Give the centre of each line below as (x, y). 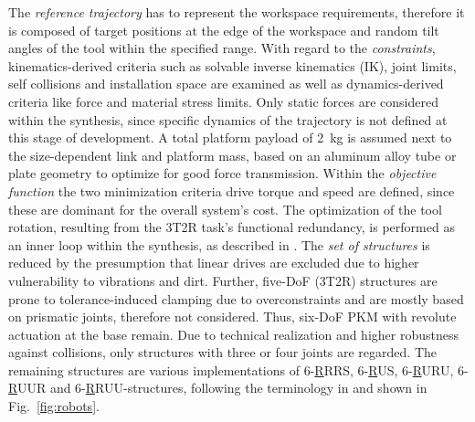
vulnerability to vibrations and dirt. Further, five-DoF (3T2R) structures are (223, 280)
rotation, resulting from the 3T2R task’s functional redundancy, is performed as (232, 227)
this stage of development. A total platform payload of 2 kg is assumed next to (230, 137)
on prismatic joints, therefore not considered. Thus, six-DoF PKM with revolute (232, 316)
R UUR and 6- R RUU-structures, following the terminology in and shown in (218, 388)
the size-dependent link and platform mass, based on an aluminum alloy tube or (232, 155)
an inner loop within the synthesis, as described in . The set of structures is (219, 244)
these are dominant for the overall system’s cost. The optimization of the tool (225, 209)
